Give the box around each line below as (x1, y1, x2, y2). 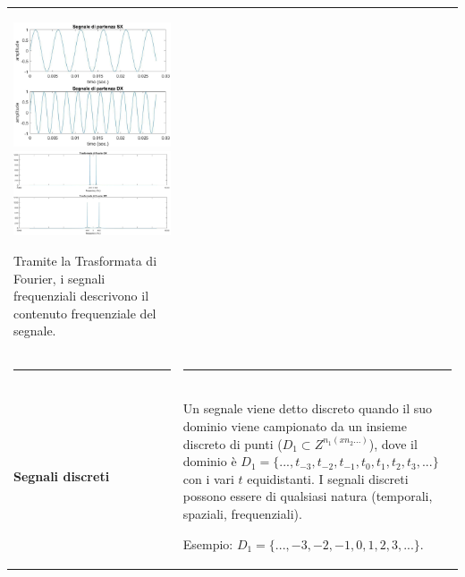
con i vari (182, 469, 234, 488)
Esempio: (182, 534, 233, 553)
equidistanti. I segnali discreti (247, 469, 409, 488)
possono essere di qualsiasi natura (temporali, (182, 487, 433, 505)
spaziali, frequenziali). (182, 505, 302, 523)
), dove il (368, 434, 418, 453)
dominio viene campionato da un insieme (182, 417, 407, 436)
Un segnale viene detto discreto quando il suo (182, 399, 433, 418)
